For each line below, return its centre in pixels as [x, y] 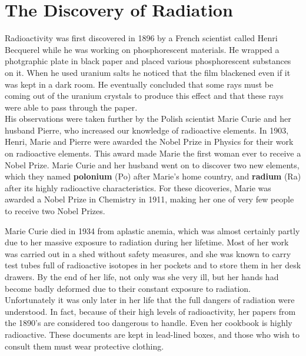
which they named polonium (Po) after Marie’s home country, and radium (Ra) [153, 176]
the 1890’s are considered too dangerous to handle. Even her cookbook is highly [149, 323]
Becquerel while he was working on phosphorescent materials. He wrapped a [142, 49]
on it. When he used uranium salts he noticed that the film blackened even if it [148, 72]
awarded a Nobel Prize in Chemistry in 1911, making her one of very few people [149, 199]
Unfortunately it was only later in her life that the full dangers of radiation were [150, 300]
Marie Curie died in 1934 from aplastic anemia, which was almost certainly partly [152, 230]
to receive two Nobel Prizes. [55, 211]
